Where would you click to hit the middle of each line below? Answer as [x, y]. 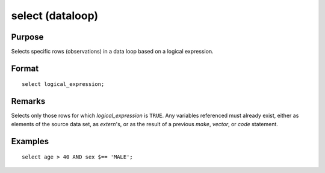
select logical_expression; [63, 84]
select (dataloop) [55, 16]
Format [25, 68]
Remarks [28, 101]
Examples [30, 141]
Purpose [27, 37]
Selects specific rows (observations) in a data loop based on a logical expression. [112, 52]
